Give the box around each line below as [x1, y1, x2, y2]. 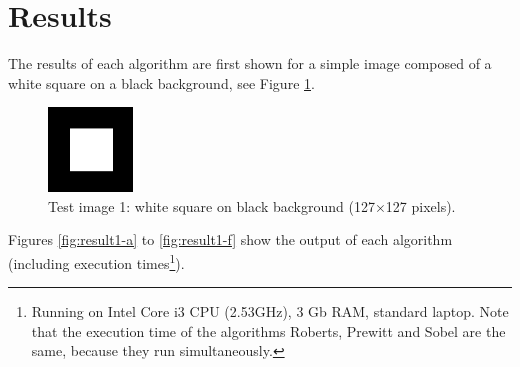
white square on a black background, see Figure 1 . [8, 72, 315, 93]
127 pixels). [385, 195, 456, 216]
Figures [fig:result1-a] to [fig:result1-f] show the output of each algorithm [8, 229, 453, 250]
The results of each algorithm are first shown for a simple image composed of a [8, 53, 492, 74]
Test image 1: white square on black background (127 [48, 195, 375, 216]
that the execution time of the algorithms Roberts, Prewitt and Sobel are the [31, 320, 506, 341]
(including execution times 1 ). [8, 249, 185, 273]
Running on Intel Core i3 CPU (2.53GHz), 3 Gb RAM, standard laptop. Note [31, 301, 509, 322]
